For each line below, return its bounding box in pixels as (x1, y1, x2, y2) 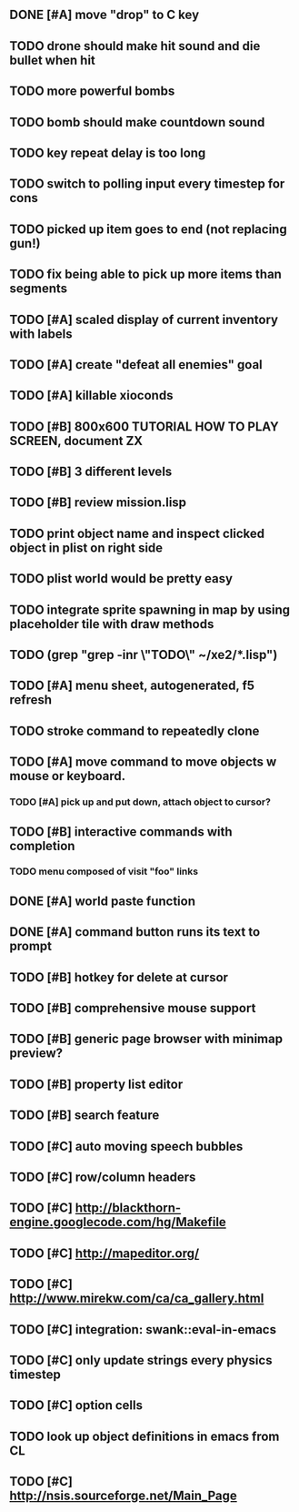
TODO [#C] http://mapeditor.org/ (9, 1245, 200, 1261)
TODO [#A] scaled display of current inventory (9, 311, 279, 327)
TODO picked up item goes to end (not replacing (9, 221, 288, 237)
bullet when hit (9, 52, 95, 67)
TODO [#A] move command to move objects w (9, 755, 277, 770)
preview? (9, 1046, 64, 1061)
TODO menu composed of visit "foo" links (9, 865, 198, 878)
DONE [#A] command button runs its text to (9, 924, 261, 940)
